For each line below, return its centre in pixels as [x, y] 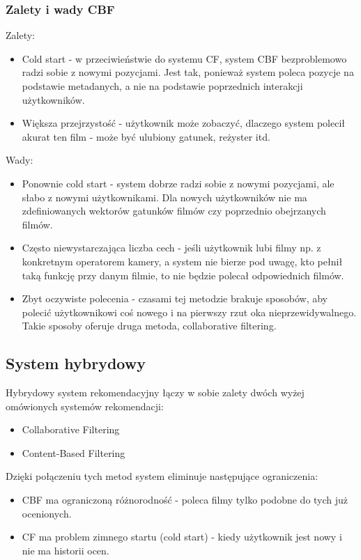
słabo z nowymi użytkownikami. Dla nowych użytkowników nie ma [164, 197]
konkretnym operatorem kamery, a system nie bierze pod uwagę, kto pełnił [182, 261]
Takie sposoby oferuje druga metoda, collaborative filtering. [149, 326]
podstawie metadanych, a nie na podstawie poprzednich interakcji [162, 86]
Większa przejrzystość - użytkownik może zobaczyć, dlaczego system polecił [183, 123]
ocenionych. [47, 513]
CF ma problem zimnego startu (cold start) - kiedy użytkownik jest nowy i [182, 537]
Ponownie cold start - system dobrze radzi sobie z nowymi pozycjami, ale [178, 183]
